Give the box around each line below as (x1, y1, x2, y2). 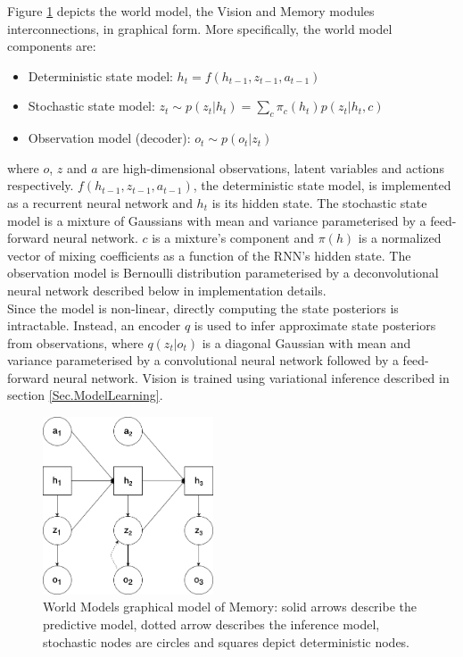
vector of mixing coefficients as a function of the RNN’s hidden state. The (7, 245, 411, 264)
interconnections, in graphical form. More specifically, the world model (7, 19, 393, 37)
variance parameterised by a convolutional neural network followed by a (7, 351, 399, 370)
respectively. (7, 176, 74, 195)
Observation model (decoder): (28, 129, 191, 147)
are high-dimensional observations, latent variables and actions (102, 158, 444, 177)
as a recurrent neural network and (7, 193, 193, 212)
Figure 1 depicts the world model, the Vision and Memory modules (7, 2, 375, 20)
